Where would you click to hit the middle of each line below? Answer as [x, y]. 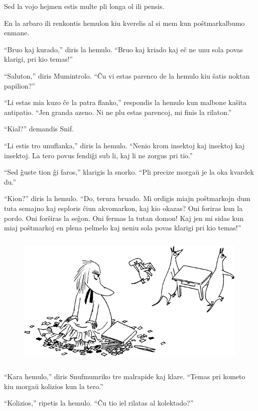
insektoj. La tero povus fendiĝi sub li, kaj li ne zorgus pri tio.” [98, 155]
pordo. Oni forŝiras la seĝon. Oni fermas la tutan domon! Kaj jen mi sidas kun [124, 218]
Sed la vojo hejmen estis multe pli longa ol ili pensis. [84, 6]
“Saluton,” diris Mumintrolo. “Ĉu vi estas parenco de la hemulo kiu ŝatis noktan [127, 75]
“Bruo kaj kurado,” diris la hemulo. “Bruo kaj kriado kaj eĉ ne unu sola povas [124, 49]
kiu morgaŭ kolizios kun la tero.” [54, 386]
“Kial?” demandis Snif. [39, 129]
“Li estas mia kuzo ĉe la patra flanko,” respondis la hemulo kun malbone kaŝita [125, 102]
